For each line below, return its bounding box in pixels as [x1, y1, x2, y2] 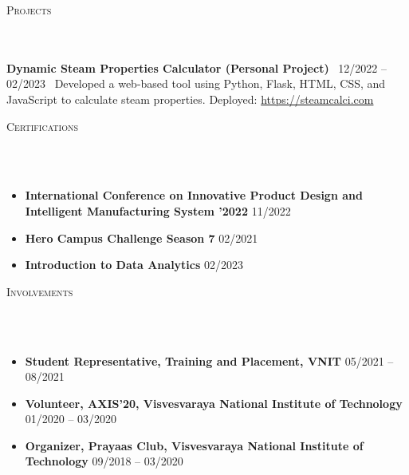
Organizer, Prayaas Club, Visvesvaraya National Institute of [25, 437, 364, 453]
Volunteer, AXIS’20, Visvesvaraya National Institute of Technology [25, 394, 403, 411]
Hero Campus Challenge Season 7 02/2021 [25, 229, 258, 246]
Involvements [6, 283, 73, 299]
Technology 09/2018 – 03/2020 [25, 453, 183, 469]
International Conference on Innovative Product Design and [25, 187, 363, 204]
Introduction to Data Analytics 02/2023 [25, 256, 244, 273]
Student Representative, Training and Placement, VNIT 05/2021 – [25, 352, 394, 369]
